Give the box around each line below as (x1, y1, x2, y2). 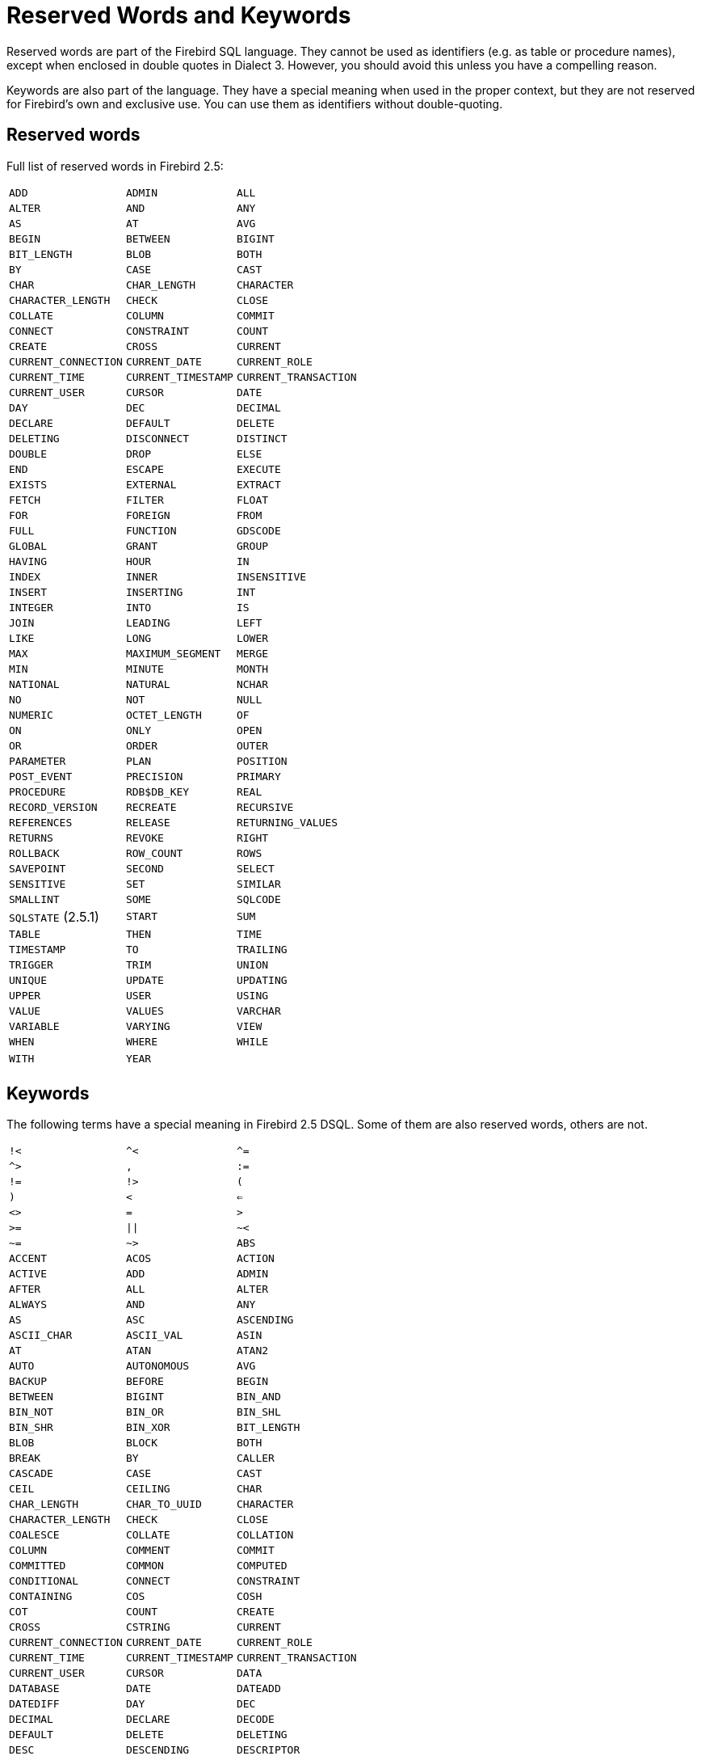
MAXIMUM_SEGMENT (125, 647, 221, 660)
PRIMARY (236, 770, 281, 783)
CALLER (236, 1452, 275, 1465)
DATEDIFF (9, 1698, 60, 1711)
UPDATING (236, 973, 288, 986)
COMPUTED (236, 1560, 288, 1572)
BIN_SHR (9, 1421, 53, 1434)
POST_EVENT (9, 770, 73, 783)
